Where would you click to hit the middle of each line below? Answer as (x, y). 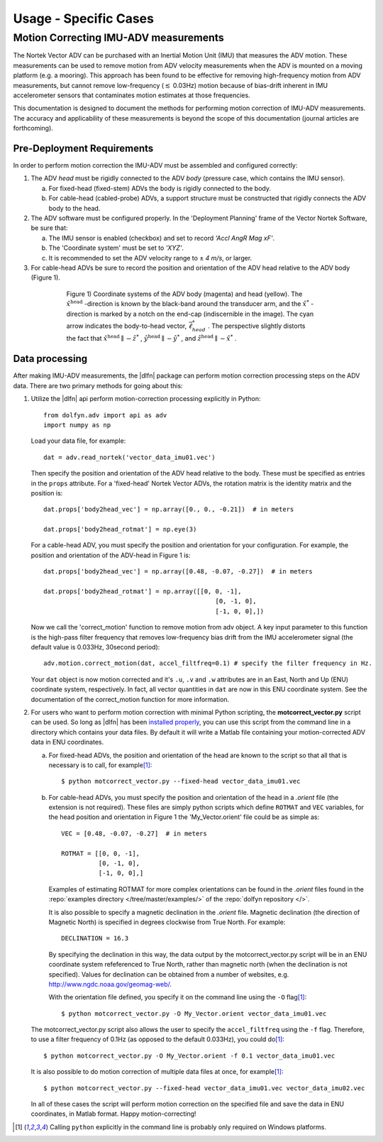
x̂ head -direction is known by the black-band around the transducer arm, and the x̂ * (188, 303)
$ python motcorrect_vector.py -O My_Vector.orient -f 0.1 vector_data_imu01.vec (189, 1055)
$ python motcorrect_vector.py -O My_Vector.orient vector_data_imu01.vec (194, 1014)
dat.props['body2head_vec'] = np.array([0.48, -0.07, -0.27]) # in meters (178, 572)
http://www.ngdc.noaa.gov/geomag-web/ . (110, 984)
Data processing (50, 359)
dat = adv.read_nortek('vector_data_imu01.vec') (129, 457)
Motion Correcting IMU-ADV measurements (119, 38)
